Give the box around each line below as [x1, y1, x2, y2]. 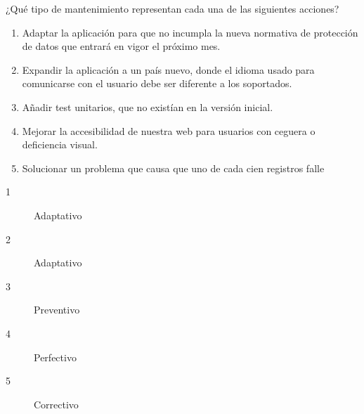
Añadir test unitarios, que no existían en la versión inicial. [22, 99, 273, 114]
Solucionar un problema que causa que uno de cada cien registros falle [22, 160, 325, 175]
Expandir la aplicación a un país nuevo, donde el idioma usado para [22, 62, 315, 77]
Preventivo [34, 302, 80, 317]
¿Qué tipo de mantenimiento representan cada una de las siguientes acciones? [6, 1, 339, 15]
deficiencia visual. [22, 137, 98, 152]
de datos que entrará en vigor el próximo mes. [22, 39, 221, 53]
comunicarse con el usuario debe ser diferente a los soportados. [22, 76, 292, 91]
